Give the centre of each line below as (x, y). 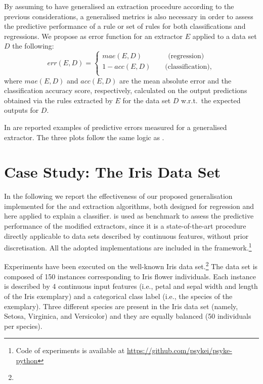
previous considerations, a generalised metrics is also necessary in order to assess (129, 16)
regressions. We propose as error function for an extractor (94, 36)
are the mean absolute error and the (176, 80)
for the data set (147, 100)
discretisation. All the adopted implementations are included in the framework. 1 (128, 247)
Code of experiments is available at (70, 350)
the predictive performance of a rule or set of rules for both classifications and (125, 26)
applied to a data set (225, 36)
